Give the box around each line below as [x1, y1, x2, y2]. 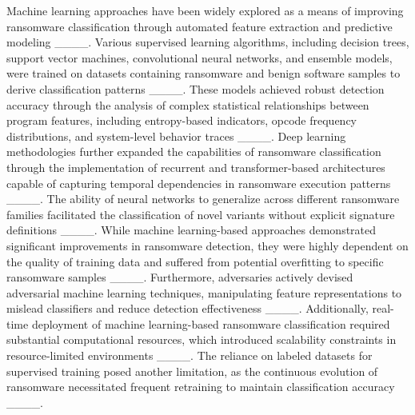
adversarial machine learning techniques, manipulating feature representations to [6, 284, 402, 301]
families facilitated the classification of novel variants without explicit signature [6, 206, 395, 222]
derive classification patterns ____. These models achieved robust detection [6, 80, 385, 97]
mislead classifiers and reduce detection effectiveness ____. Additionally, [6, 300, 369, 317]
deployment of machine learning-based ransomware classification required [31, 315, 390, 332]
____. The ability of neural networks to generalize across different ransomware [6, 190, 400, 207]
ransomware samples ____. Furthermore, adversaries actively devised [6, 269, 353, 285]
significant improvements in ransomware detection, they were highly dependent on [6, 237, 409, 253]
